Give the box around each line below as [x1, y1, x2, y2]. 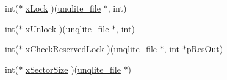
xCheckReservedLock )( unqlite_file [25, 42, 157, 55]
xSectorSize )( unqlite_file [25, 62, 121, 75]
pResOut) [186, 42, 223, 55]
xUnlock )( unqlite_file [25, 22, 109, 35]
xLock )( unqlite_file [25, 2, 101, 14]
